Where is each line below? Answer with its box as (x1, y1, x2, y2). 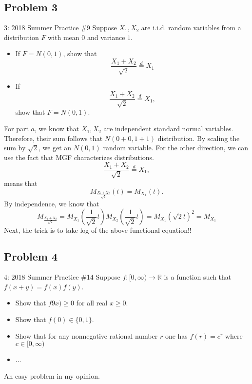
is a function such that (164, 272, 232, 282)
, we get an (38, 142, 72, 153)
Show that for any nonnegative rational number (15, 330, 158, 341)
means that (4, 178, 38, 188)
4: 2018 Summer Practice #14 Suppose (4, 272, 120, 282)
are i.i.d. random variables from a (141, 22, 241, 33)
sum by (4, 142, 26, 153)
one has (165, 330, 188, 341)
